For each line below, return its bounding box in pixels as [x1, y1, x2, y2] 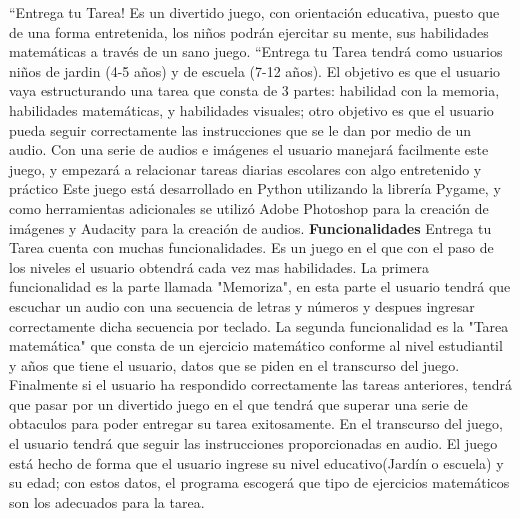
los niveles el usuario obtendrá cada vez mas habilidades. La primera [9, 256, 429, 277]
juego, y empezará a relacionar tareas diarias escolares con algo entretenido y [9, 158, 482, 179]
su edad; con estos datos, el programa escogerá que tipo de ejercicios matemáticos [9, 472, 510, 493]
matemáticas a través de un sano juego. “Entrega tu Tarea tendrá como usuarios [9, 41, 503, 62]
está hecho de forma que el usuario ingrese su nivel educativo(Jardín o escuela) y [9, 452, 504, 473]
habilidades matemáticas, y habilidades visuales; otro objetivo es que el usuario [9, 99, 494, 120]
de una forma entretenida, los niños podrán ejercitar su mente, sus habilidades [9, 21, 489, 42]
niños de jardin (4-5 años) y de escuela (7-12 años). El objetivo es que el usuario [9, 60, 501, 81]
